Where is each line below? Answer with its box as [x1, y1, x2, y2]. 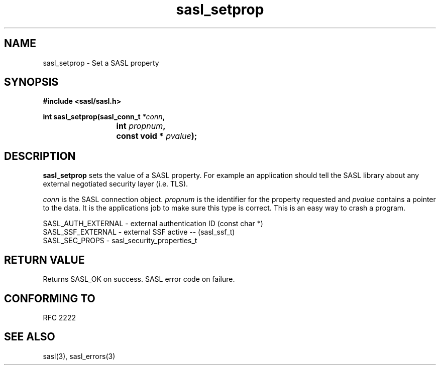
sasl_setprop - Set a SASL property [43, 58, 159, 67]
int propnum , [116, 121, 166, 131]
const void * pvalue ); [116, 131, 197, 141]
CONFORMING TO [4, 292, 95, 305]
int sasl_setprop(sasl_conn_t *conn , [43, 112, 165, 121]
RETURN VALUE [4, 253, 85, 266]
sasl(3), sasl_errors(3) [43, 351, 116, 360]
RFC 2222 [43, 313, 76, 322]
